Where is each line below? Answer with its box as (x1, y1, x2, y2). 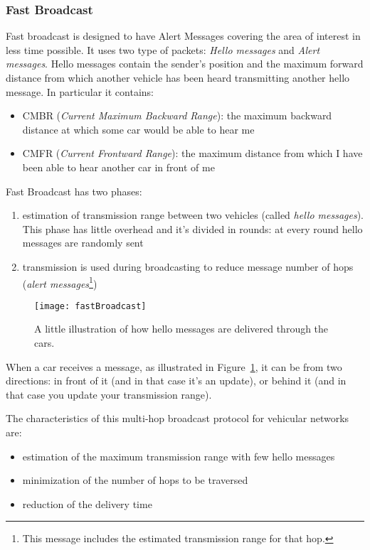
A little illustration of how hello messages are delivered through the (34, 321, 329, 336)
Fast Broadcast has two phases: (6, 183, 142, 198)
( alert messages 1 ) (22, 274, 97, 291)
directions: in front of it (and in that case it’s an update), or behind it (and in (6, 373, 347, 388)
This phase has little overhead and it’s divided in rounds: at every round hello (22, 221, 363, 236)
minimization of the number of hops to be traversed (22, 473, 248, 487)
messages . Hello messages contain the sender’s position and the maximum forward (6, 56, 364, 71)
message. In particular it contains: (6, 84, 154, 99)
